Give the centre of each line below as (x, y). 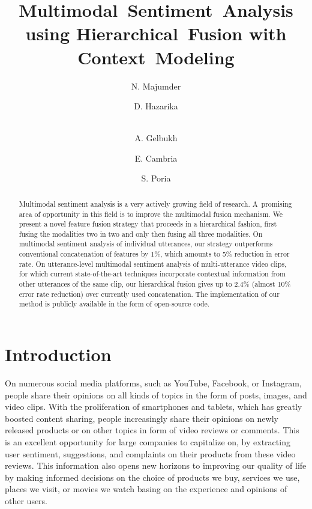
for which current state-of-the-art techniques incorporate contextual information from (152, 274)
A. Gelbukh (156, 138)
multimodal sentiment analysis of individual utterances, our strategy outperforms (146, 244)
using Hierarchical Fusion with (156, 33)
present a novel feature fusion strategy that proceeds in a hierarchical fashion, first (148, 224)
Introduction (58, 354)
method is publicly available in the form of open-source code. (114, 304)
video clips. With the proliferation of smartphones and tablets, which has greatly (154, 407)
